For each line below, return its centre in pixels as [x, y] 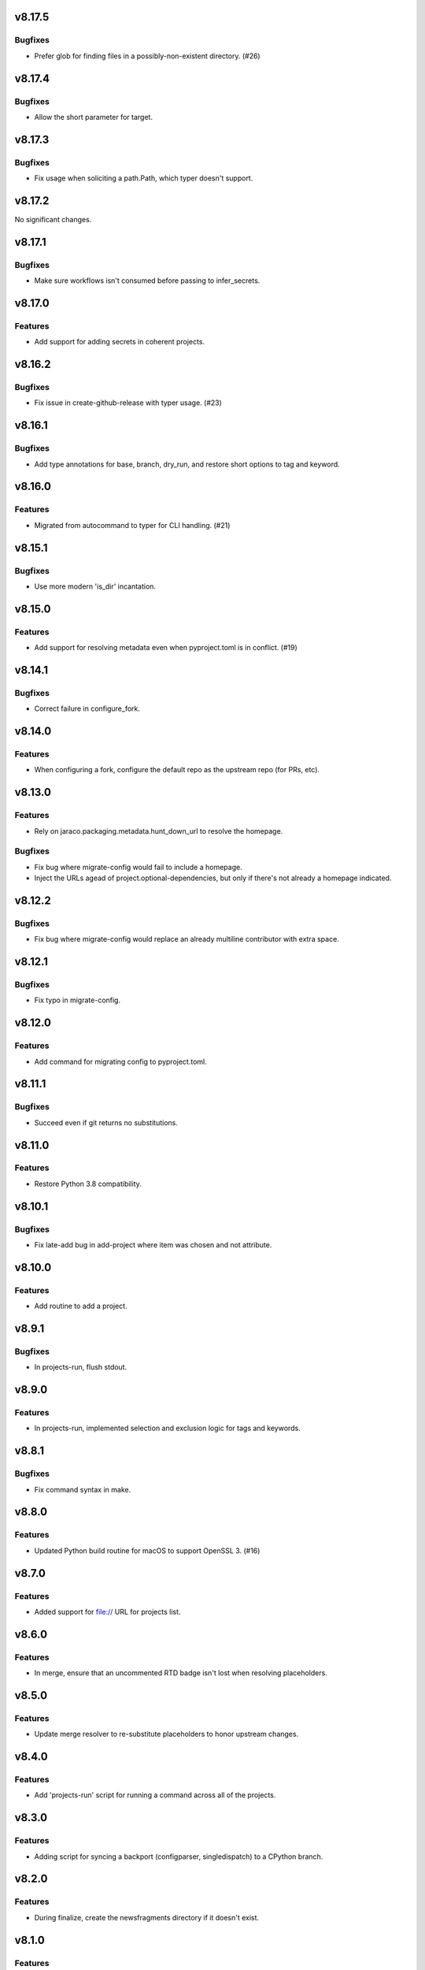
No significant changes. [53, 219]
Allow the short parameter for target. [94, 117]
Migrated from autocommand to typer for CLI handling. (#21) [132, 525]
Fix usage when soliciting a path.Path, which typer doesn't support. [144, 178]
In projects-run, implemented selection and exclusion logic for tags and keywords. [167, 1428]
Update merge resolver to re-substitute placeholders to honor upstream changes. [166, 1734]
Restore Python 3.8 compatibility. [88, 1184]
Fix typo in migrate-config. [78, 1000]
